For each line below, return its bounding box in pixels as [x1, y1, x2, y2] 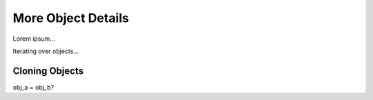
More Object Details [12, 10, 129, 26]
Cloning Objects [12, 65, 84, 77]
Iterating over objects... [12, 47, 79, 55]
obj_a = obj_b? [12, 83, 55, 91]
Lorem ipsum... [12, 34, 55, 43]
